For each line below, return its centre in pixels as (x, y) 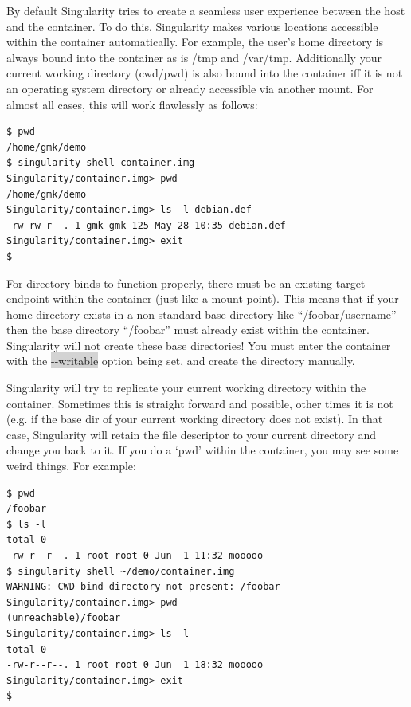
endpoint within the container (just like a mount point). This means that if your (203, 299)
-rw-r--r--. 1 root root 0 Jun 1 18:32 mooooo (135, 665)
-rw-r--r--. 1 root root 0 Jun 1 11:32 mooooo (135, 556)
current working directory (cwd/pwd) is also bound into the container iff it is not (205, 73)
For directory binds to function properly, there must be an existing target (186, 283)
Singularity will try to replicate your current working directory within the (186, 388)
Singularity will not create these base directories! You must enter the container (199, 345)
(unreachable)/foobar (64, 618)
